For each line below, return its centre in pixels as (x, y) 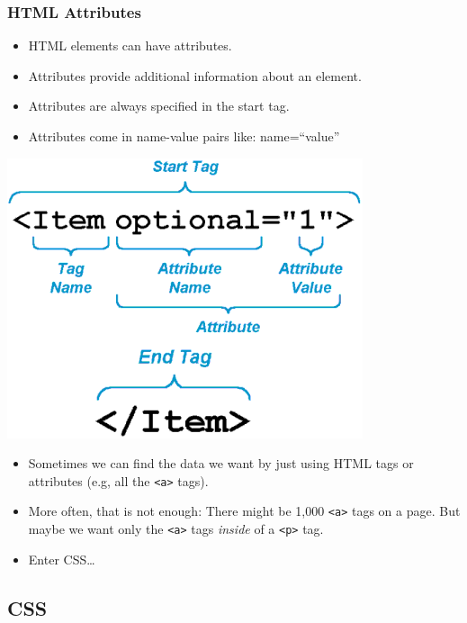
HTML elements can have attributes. (130, 45)
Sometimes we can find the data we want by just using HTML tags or (221, 463)
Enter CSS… (62, 559)
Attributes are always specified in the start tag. (159, 106)
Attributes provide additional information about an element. (195, 75)
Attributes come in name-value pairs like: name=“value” (184, 136)
